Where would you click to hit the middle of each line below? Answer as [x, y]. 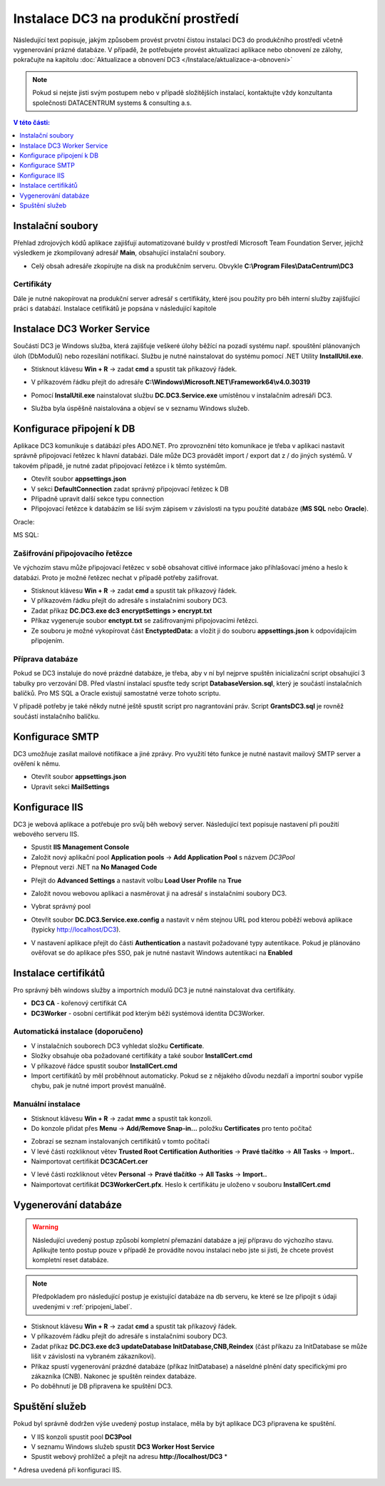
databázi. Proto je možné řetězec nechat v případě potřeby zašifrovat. [116, 577]
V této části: [31, 122]
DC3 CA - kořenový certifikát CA [79, 1003]
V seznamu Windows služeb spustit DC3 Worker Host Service [123, 1447]
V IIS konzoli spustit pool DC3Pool [81, 1437]
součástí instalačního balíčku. [56, 716]
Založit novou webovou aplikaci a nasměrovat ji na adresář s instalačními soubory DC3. [159, 894]
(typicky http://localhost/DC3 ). [76, 930]
